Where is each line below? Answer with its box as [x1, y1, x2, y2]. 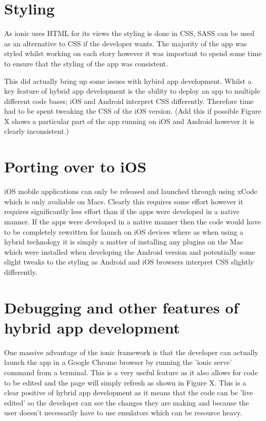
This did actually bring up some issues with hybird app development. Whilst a [4, 75, 252, 86]
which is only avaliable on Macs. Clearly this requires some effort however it [4, 196, 243, 206]
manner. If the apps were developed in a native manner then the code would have [4, 216, 261, 226]
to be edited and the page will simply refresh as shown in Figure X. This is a [4, 377, 246, 388]
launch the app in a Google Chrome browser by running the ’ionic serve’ [4, 357, 232, 367]
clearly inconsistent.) [4, 126, 69, 136]
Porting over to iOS [4, 156, 147, 177]
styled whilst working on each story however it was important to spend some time [4, 48, 262, 59]
